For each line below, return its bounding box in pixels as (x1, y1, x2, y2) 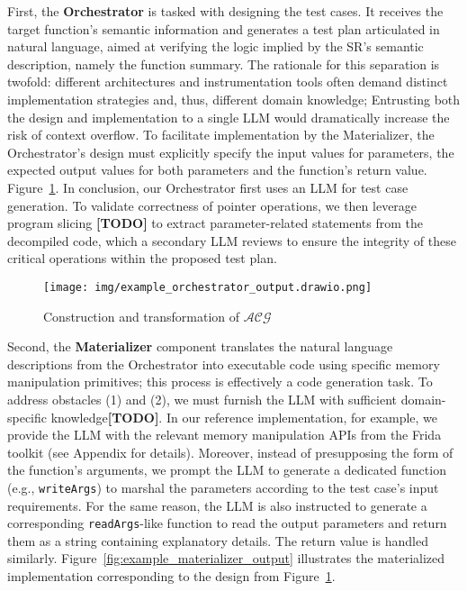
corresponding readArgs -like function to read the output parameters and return (7, 514, 447, 532)
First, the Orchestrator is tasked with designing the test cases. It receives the (7, 2, 444, 20)
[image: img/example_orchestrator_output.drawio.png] (43, 280, 373, 294)
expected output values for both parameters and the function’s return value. (7, 160, 427, 179)
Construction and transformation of (43, 306, 240, 325)
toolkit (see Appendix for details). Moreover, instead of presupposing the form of (7, 442, 454, 461)
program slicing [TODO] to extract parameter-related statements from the (7, 214, 423, 232)
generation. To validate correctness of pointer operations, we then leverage (7, 195, 418, 214)
